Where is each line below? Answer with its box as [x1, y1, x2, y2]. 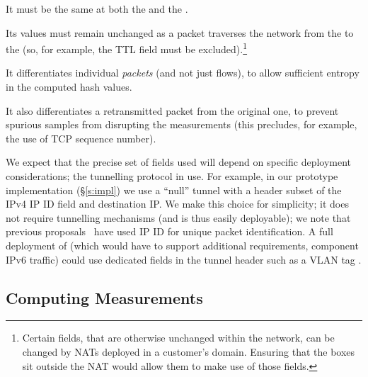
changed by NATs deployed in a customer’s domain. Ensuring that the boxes [22, 344, 355, 359]
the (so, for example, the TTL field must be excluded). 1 [6, 40, 248, 56]
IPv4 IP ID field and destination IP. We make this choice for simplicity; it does [6, 196, 349, 211]
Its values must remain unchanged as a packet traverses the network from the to [6, 25, 354, 40]
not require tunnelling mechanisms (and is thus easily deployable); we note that [6, 210, 351, 225]
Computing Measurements [6, 286, 203, 308]
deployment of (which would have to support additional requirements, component [6, 237, 359, 252]
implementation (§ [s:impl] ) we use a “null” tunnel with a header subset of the [6, 182, 342, 197]
